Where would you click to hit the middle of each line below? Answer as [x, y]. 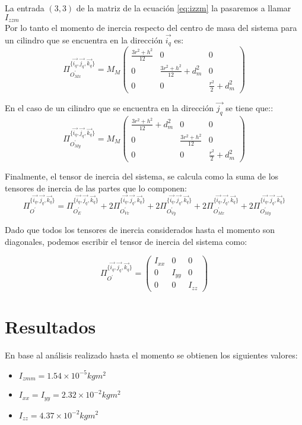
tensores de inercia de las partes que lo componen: [96, 188]
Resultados [50, 327]
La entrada [25, 8]
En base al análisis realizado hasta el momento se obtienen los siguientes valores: [151, 355]
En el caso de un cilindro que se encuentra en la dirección [109, 108]
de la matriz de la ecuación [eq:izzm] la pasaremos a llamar [184, 8]
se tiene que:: [249, 108]
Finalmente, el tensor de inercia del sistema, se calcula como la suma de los [142, 176]
